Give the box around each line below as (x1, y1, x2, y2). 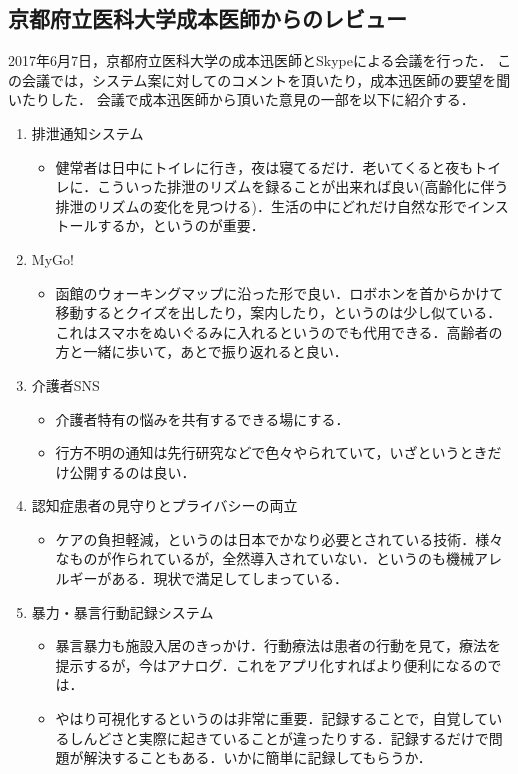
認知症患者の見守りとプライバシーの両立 (31, 495, 298, 516)
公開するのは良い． (69, 461, 196, 482)
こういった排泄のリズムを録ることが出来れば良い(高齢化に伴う (97, 176, 509, 197)
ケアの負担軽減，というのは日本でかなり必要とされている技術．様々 (55, 528, 504, 549)
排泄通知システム (31, 122, 144, 143)
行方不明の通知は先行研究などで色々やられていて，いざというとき (55, 442, 488, 463)
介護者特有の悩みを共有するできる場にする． (55, 408, 350, 429)
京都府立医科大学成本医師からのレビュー (8, 3, 407, 34)
